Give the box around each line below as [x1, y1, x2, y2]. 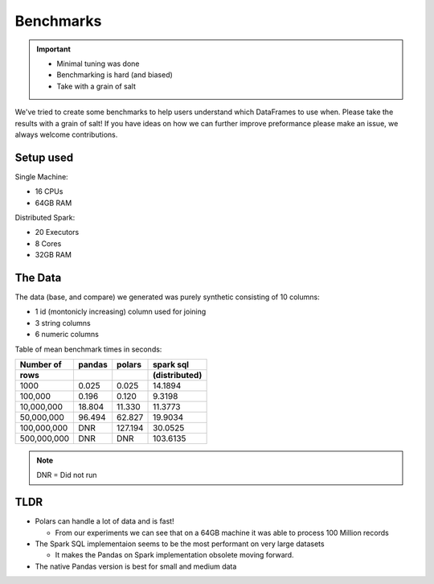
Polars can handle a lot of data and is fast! [35, 516, 174, 526]
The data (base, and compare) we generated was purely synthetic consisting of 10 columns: [14, 292, 321, 302]
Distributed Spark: [14, 212, 76, 222]
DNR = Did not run [36, 471, 97, 480]
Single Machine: [14, 171, 68, 181]
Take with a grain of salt [56, 81, 137, 91]
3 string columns [35, 318, 92, 327]
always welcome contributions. [14, 130, 118, 139]
